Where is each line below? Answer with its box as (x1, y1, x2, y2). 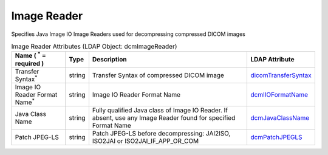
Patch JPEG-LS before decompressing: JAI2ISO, (92, 129, 231, 138)
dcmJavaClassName (250, 114, 310, 122)
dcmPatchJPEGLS (250, 133, 303, 142)
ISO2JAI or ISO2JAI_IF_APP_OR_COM (92, 137, 199, 145)
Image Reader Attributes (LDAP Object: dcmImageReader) (11, 43, 177, 51)
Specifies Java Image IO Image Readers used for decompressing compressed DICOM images (11, 30, 246, 38)
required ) (15, 59, 44, 67)
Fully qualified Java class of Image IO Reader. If (92, 106, 228, 115)
